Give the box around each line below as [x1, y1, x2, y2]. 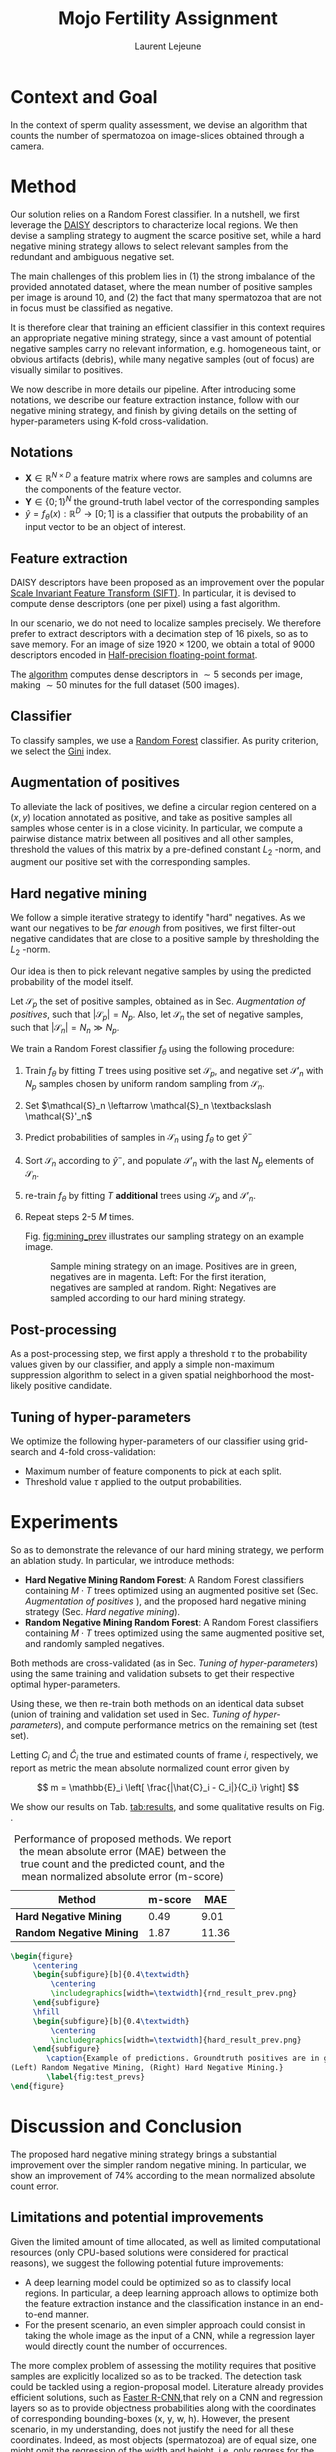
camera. [10, 140, 45, 152]
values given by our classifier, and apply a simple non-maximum [10, 1358, 275, 1371]
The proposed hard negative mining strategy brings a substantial [10, 2148, 277, 2160]
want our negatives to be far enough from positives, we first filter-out [10, 922, 296, 934]
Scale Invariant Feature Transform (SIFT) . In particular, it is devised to [10, 587, 297, 599]
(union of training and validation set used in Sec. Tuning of [10, 1708, 252, 1720]
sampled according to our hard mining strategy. [49, 1292, 247, 1304]
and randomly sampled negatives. [24, 1637, 165, 1649]
